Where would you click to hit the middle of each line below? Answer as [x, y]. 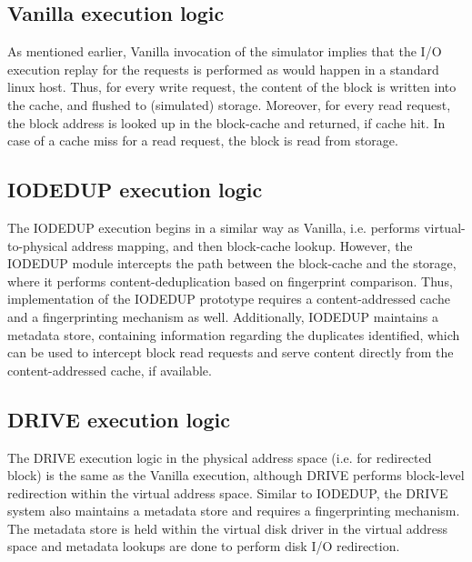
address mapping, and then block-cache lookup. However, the [242, 245]
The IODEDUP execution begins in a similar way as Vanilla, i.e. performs [214, 227]
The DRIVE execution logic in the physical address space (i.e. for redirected [220, 457]
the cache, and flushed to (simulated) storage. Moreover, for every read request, [229, 104]
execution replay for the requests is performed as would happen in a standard [223, 69]
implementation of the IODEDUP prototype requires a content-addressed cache [229, 299]
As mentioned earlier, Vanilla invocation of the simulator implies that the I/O [225, 51]
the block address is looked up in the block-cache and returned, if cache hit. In [226, 122]
